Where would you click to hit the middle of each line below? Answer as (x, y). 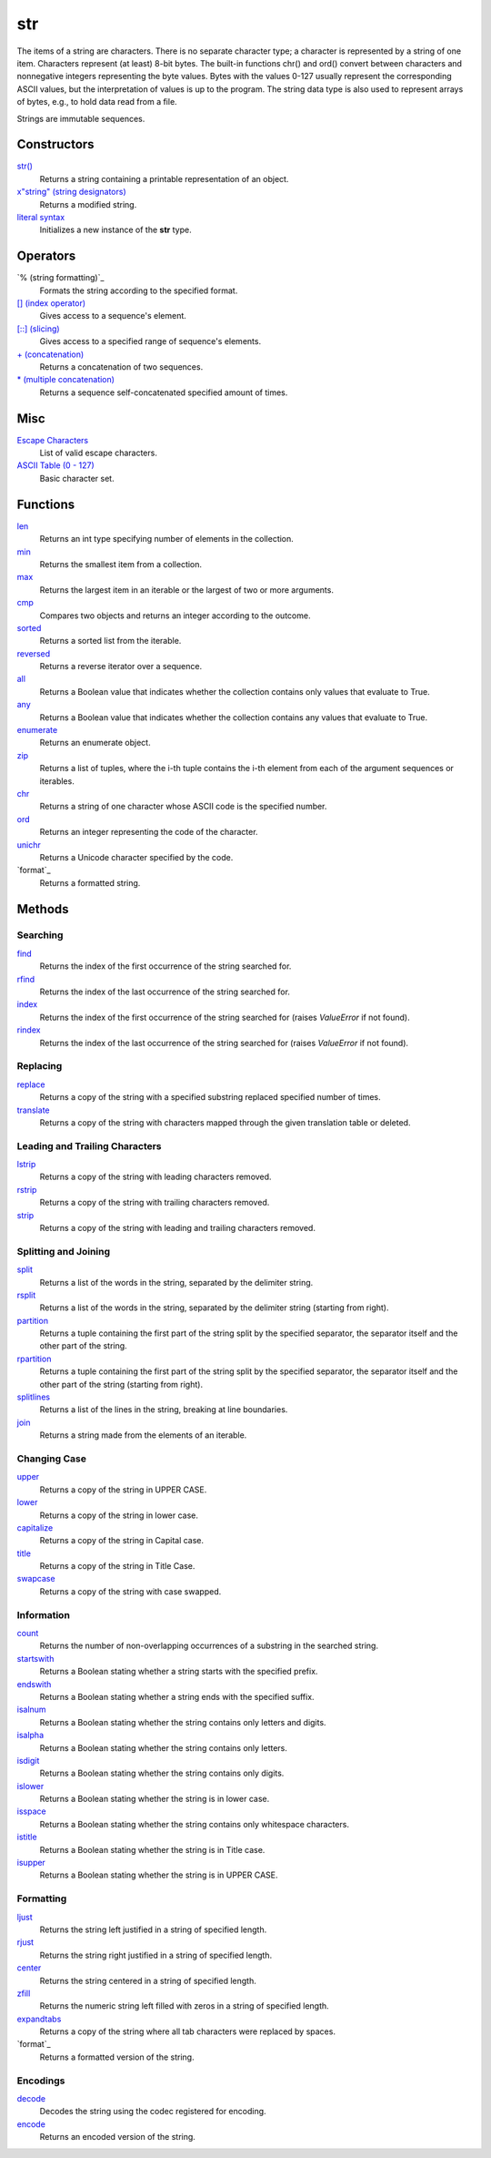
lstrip (26, 1165)
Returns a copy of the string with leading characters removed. (155, 1177)
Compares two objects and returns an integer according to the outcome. (175, 616)
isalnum (31, 1710)
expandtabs (39, 2019)
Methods (43, 909)
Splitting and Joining (64, 1251)
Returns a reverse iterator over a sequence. (121, 667)
